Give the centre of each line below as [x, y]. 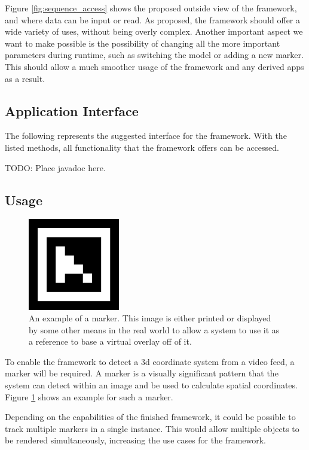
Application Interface [72, 110]
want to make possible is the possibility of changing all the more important [143, 43]
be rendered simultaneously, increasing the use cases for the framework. [136, 440]
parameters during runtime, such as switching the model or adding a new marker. [154, 55]
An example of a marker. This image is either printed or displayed [150, 318]
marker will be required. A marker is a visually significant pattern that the [142, 373]
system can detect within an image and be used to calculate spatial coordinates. [151, 385]
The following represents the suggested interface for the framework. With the [146, 136]
